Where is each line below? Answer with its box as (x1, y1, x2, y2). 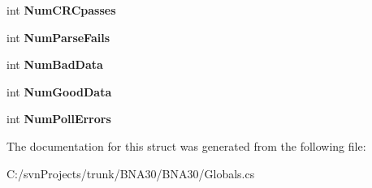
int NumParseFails (6, 28, 110, 45)
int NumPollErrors (6, 110, 111, 127)
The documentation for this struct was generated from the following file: (6, 137, 366, 154)
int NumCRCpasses (6, 2, 116, 18)
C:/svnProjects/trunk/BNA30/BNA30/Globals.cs (6, 164, 255, 182)
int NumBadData (6, 56, 103, 73)
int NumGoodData (6, 83, 112, 100)
